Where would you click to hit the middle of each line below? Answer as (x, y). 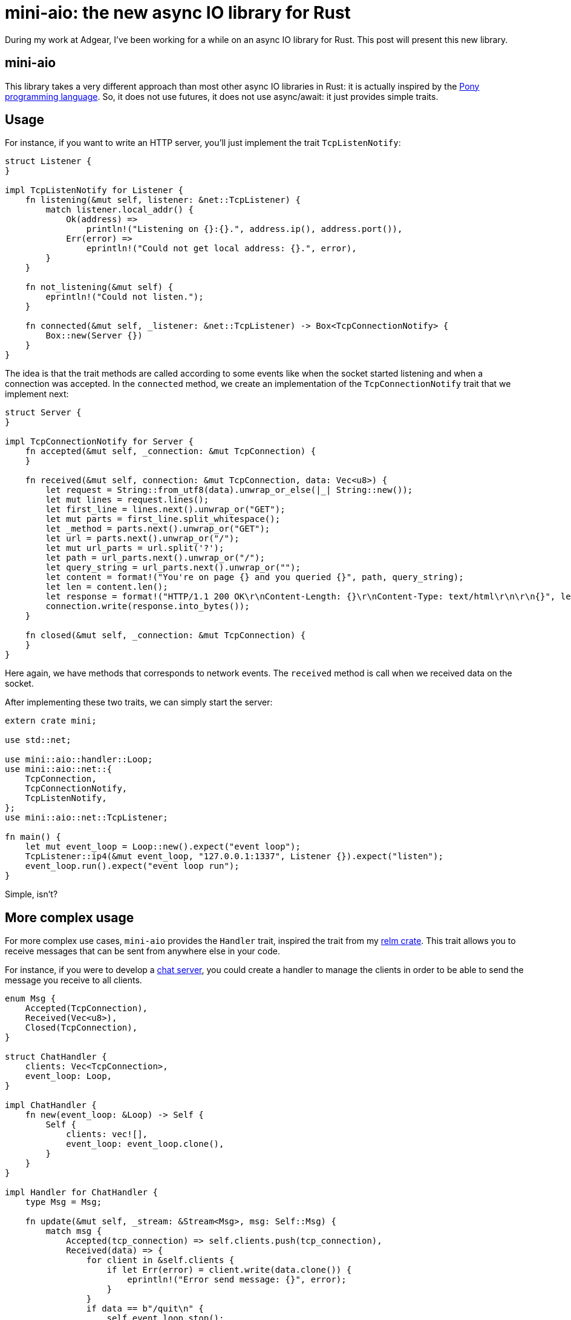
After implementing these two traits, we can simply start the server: (139, 702)
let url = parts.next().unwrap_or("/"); (142, 539)
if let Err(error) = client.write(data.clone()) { (229, 1270)
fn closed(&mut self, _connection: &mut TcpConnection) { (165, 635)
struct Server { (43, 413)
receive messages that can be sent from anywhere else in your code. (142, 951)
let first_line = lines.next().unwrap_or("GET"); (165, 510)
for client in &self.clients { (160, 1260)
